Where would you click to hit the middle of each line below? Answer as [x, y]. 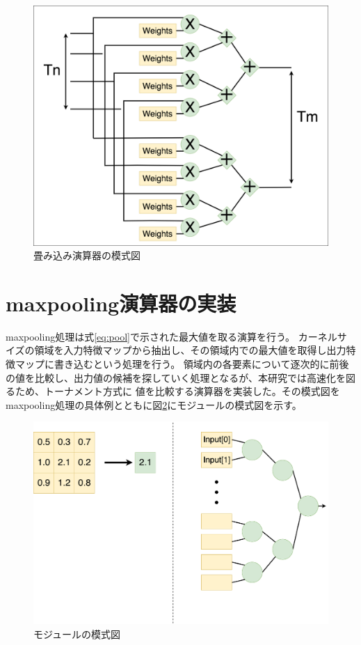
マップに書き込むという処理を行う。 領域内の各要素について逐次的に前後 [182, 364]
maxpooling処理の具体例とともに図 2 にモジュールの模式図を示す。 [154, 404]
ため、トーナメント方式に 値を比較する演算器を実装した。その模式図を [177, 391]
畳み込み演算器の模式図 [87, 255]
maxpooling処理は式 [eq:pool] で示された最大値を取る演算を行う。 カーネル [171, 336]
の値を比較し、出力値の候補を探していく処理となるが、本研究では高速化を [176, 377]
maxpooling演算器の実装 [121, 303]
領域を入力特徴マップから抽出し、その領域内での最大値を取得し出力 [190, 350]
